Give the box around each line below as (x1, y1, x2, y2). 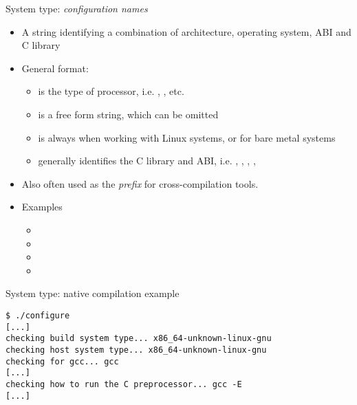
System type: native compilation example (6, 286, 180, 300)
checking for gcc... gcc (6, 356, 119, 366)
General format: (21, 61, 89, 75)
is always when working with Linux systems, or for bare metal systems (38, 130, 336, 144)
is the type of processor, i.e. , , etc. (38, 84, 184, 98)
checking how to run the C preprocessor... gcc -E (6, 379, 242, 389)
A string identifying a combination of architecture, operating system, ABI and (21, 24, 351, 39)
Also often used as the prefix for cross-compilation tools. (21, 176, 259, 190)
